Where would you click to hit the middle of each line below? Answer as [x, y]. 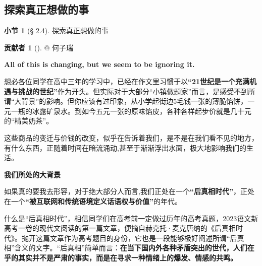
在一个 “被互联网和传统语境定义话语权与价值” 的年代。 [93, 201]
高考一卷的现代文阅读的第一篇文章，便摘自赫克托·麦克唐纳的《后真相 [120, 228]
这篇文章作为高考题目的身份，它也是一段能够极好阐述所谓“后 [136, 238]
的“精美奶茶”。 [29, 121]
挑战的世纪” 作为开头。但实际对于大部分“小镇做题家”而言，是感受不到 [133, 91]
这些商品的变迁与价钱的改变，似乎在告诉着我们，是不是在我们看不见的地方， [131, 137]
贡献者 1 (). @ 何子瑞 [39, 47]
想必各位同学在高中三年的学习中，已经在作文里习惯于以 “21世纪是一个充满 [127, 81]
